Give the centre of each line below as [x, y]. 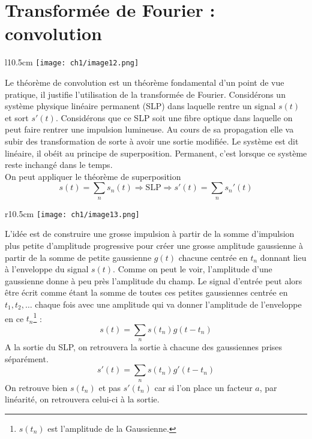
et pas [110, 387]
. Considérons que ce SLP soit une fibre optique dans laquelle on [174, 117]
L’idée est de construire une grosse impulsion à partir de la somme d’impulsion [150, 234]
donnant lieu [283, 257]
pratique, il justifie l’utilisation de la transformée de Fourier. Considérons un [145, 94]
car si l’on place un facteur [203, 387]
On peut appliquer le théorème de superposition [93, 176]
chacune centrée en [213, 257]
